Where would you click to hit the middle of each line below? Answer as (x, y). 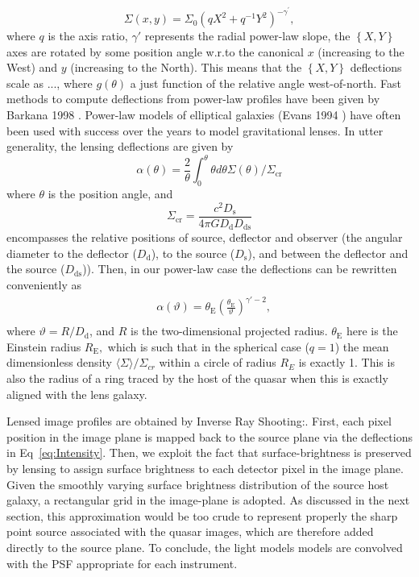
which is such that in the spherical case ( (208, 346)
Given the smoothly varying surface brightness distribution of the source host (198, 484)
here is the (372, 331)
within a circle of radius (218, 362)
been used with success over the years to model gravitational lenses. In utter (195, 130)
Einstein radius (44, 346)
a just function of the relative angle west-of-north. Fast (266, 83)
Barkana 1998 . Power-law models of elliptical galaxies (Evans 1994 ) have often (204, 115)
